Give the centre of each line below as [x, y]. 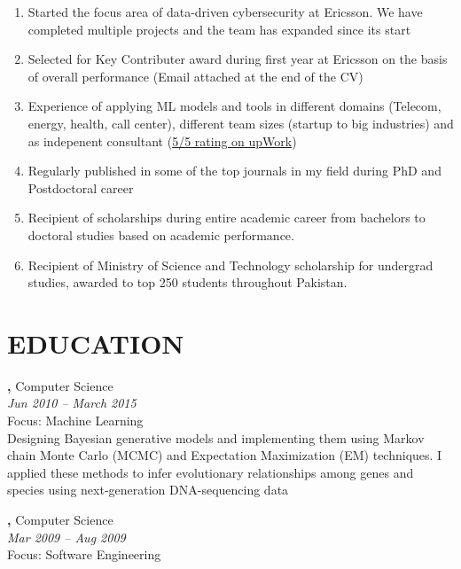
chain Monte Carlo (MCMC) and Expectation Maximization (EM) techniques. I [225, 455]
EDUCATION [96, 343]
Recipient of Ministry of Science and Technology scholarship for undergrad [230, 265]
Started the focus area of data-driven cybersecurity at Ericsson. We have [225, 12]
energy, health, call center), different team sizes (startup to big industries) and [241, 123]
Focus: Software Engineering [84, 554]
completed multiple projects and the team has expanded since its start [219, 29]
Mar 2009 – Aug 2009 [66, 537]
